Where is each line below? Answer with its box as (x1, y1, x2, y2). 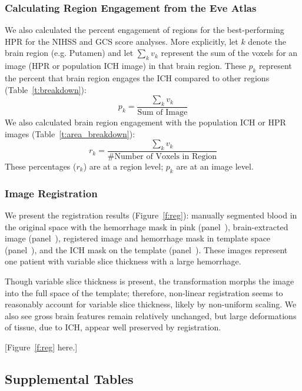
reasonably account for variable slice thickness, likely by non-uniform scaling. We (5, 298, 297, 310)
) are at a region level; (83, 160, 164, 173)
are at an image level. (176, 160, 254, 173)
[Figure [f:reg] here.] (5, 340, 78, 353)
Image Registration (5, 185, 98, 200)
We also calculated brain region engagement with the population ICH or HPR (5, 116, 286, 128)
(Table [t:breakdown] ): (5, 83, 87, 95)
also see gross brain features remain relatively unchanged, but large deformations (5, 309, 297, 322)
